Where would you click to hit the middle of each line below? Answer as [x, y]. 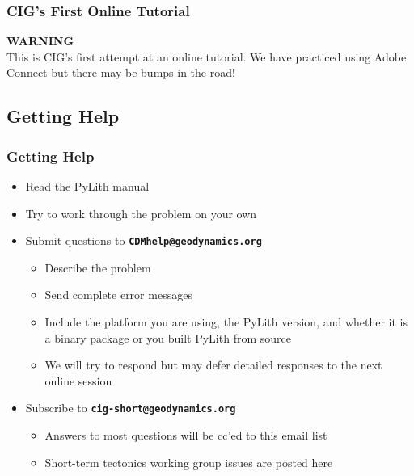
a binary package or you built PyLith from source [168, 337]
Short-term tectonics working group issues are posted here [189, 462]
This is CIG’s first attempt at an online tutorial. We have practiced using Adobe [207, 56]
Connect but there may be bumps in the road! [121, 72]
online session [78, 380]
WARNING [40, 41]
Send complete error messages [118, 295]
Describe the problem [98, 267]
